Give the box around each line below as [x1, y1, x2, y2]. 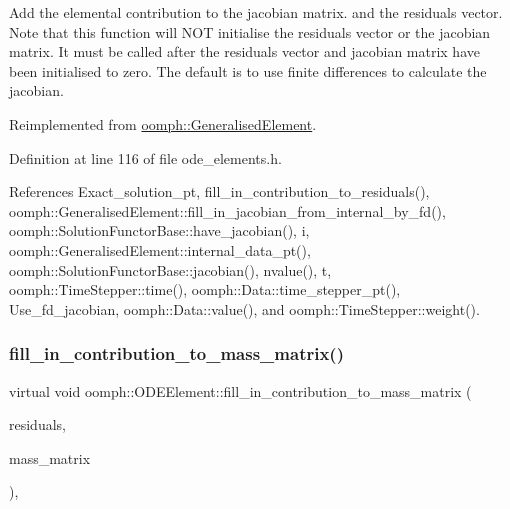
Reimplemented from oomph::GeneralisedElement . [9, 113, 317, 134]
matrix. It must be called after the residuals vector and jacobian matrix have [9, 41, 480, 62]
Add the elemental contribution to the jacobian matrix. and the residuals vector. [9, 2, 503, 22]
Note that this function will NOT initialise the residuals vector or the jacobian [9, 21, 491, 42]
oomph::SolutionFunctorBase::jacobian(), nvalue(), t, [9, 259, 332, 280]
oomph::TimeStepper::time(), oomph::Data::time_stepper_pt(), [9, 279, 401, 300]
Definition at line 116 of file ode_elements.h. [9, 147, 282, 168]
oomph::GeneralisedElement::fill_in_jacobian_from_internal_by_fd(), [9, 200, 446, 221]
